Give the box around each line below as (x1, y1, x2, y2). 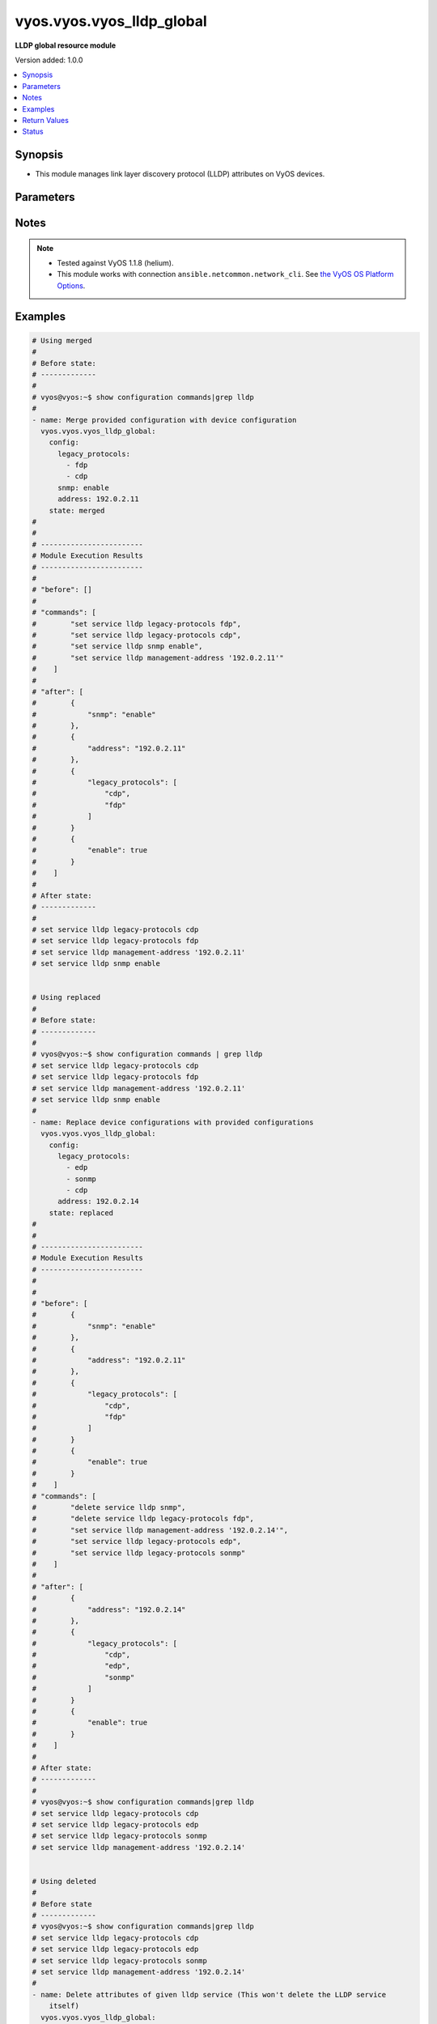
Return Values (22, 115, 69, 125)
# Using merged (32, 336, 92, 345)
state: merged (49, 506, 105, 515)
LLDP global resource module (15, 40, 117, 50)
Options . (57, 280, 86, 291)
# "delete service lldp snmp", (32, 1503, 186, 1512)
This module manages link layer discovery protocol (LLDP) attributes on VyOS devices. (35, 169, 325, 179)
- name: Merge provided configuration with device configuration (32, 415, 297, 424)
